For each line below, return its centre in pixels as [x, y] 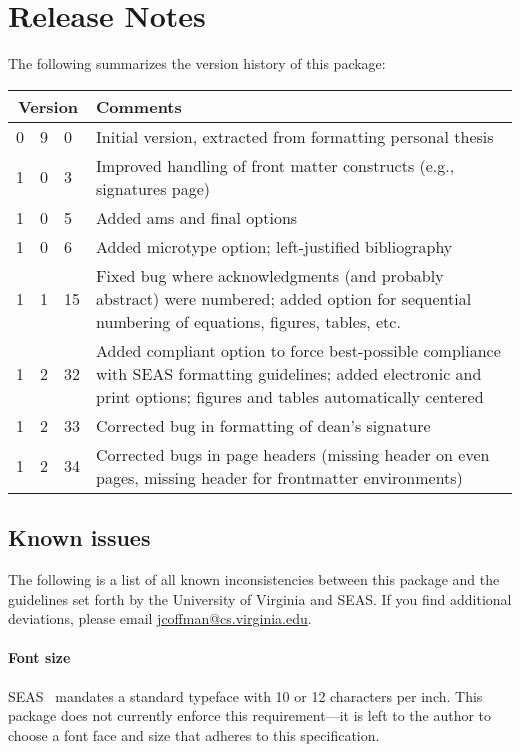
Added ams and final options [197, 217]
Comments [139, 106]
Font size [39, 657]
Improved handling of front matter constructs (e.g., [275, 165]
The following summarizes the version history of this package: [197, 63]
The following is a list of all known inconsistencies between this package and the [254, 578]
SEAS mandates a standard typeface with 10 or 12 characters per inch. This [245, 695]
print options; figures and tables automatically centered [290, 396]
